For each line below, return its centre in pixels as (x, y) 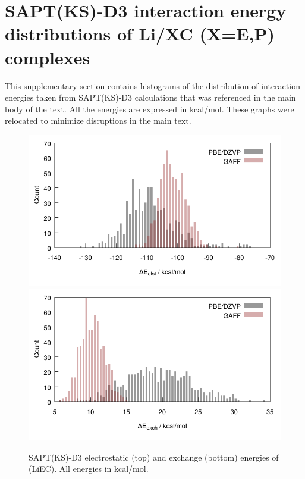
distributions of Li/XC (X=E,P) (140, 34)
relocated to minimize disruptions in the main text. (98, 120)
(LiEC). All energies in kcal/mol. (89, 469)
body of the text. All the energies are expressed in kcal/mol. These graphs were (150, 109)
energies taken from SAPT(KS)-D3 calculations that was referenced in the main (150, 97)
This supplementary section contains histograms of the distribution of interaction (152, 85)
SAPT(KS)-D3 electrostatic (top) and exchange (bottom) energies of (154, 457)
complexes (48, 57)
